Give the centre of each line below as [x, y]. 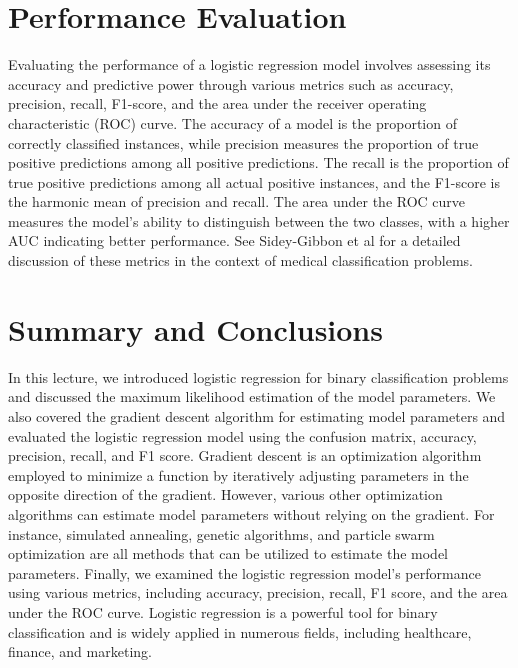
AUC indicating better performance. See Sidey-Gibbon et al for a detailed [234, 240]
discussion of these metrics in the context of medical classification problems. [240, 260]
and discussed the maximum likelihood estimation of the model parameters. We [252, 396]
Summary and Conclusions [195, 328]
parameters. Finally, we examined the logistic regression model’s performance [244, 572]
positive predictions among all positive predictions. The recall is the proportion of [258, 162]
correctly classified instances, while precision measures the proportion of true [243, 142]
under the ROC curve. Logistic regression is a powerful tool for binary [223, 611]
